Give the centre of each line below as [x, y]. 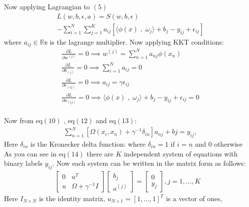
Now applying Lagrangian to [47, 6]
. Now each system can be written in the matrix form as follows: [149, 163]
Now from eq [23, 120]
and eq [106, 120]
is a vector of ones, [194, 198]
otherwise [228, 144]
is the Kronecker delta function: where [88, 144]
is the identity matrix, [72, 198]
